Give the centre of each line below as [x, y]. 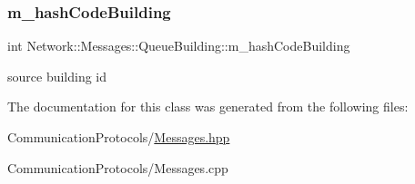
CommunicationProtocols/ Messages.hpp [119, 137]
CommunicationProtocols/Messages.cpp [118, 167]
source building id [57, 76]
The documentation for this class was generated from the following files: [208, 107]
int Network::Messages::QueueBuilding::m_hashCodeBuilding [179, 46]
